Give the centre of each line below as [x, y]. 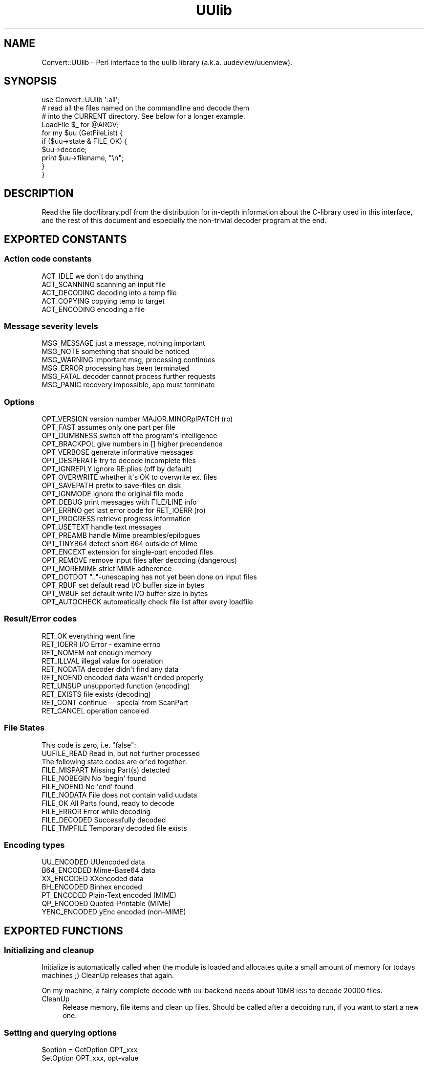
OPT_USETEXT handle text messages [102, 527]
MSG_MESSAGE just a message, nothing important [123, 343]
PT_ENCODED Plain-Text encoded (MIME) [109, 895]
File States [24, 728]
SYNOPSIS [31, 81]
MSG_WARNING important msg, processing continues [128, 360]
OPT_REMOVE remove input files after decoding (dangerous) [139, 560]
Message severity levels [51, 326]
